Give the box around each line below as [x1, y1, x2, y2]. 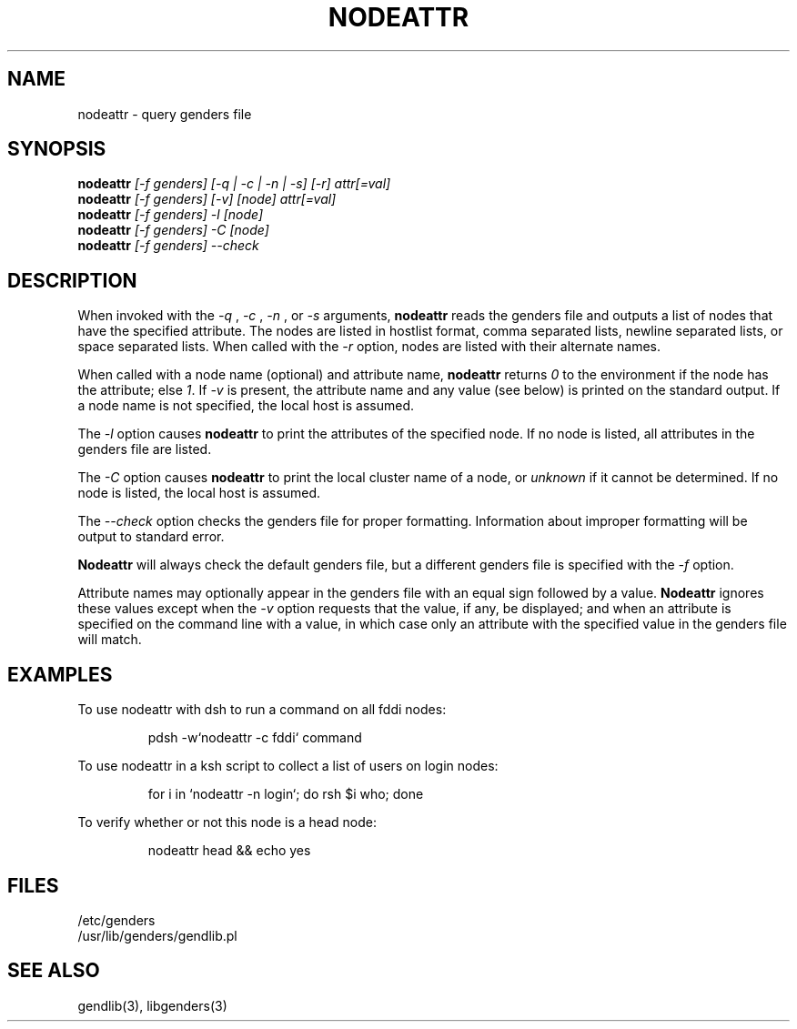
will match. [77, 631, 142, 648]
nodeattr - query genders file [77, 106, 252, 122]
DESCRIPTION [7, 268, 137, 292]
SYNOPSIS [7, 137, 106, 161]
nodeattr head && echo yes [147, 842, 311, 859]
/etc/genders [77, 912, 156, 928]
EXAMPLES [7, 662, 113, 686]
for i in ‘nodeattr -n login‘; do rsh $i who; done [147, 786, 424, 802]
